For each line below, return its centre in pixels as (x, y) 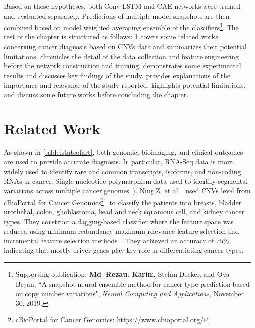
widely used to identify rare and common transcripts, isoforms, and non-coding (123, 171)
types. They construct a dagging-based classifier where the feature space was (119, 221)
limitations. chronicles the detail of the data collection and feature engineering (122, 56)
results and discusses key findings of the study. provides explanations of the (117, 75)
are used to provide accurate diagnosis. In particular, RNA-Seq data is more (118, 162)
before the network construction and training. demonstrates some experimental (123, 66)
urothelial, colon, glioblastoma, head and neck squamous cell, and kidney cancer (124, 211)
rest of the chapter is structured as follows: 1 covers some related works (111, 37)
